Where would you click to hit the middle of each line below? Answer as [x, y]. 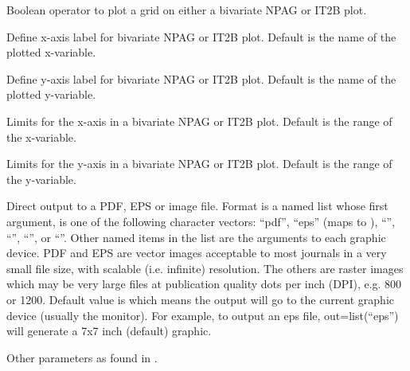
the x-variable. [41, 137]
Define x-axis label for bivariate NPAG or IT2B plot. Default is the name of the [201, 36]
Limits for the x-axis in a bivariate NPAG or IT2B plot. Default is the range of [199, 121]
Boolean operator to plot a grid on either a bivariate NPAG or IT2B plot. [187, 10]
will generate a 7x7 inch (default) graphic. [109, 331]
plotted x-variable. [51, 52]
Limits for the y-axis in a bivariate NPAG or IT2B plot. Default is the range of [199, 164]
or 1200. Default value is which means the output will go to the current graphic [201, 299]
